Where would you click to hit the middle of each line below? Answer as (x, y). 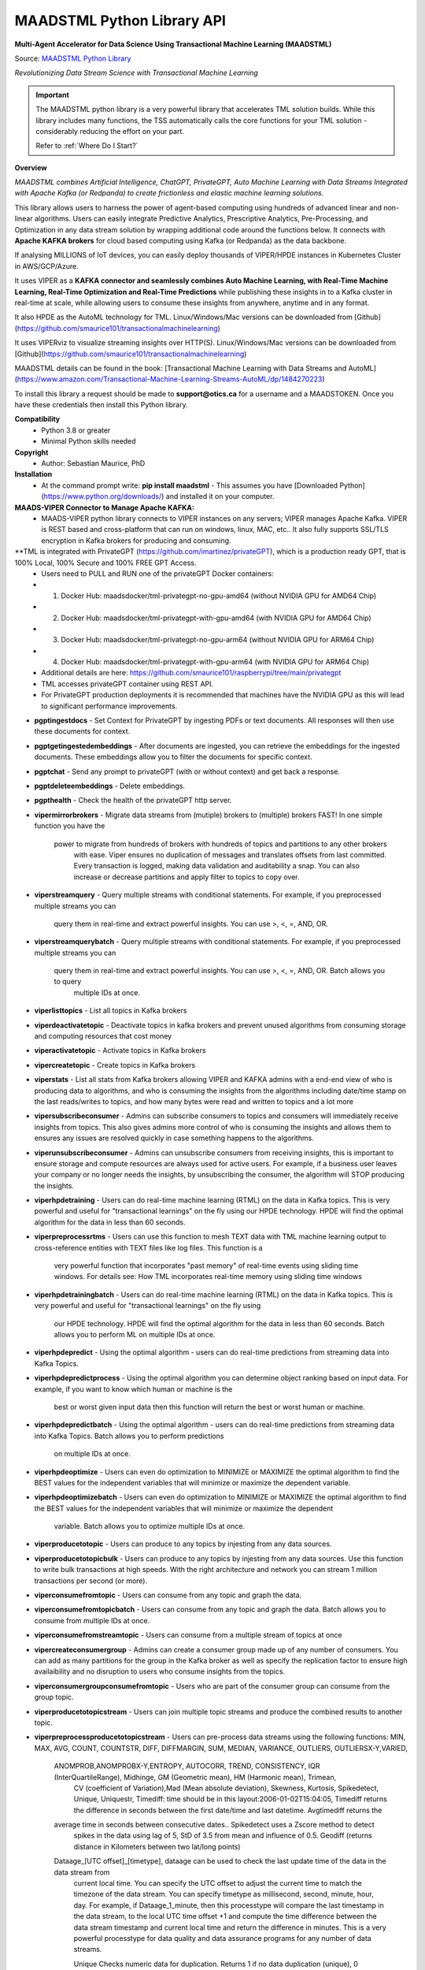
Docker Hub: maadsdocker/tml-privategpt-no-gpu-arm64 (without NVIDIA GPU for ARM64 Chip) (218, 640)
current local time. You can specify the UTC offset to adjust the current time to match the (218, 1883)
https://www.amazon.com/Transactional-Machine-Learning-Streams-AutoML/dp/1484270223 (170, 379)
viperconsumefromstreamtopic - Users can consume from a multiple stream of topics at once (188, 1635)
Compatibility (37, 419)
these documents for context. (82, 731)
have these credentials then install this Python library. (101, 405)
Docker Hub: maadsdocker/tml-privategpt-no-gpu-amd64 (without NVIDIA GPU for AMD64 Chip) (219, 596)
